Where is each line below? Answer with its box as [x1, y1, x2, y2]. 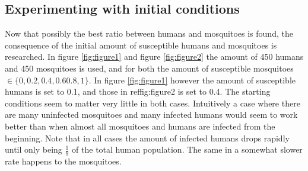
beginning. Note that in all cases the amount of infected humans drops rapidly [5, 131, 290, 144]
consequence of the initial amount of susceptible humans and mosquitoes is [5, 38, 277, 51]
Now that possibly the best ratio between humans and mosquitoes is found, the [5, 27, 293, 40]
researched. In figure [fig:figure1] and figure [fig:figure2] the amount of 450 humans [5, 50, 304, 63]
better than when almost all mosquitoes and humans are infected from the [5, 120, 275, 132]
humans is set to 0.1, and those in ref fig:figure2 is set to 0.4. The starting [5, 85, 271, 98]
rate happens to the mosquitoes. [5, 154, 122, 167]
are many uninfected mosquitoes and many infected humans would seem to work [5, 108, 298, 121]
